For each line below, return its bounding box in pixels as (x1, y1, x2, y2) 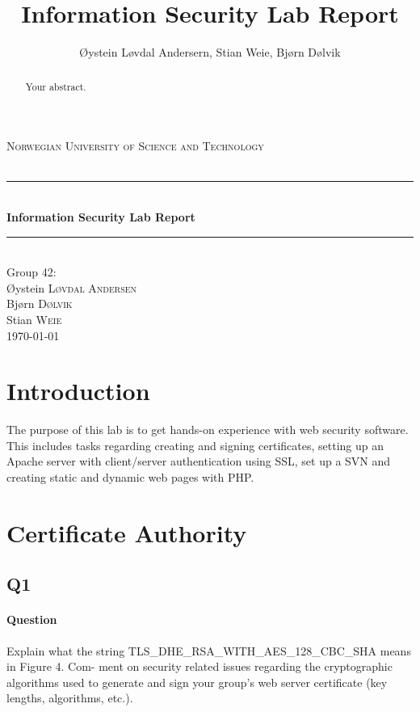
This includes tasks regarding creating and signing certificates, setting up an (6, 436, 384, 453)
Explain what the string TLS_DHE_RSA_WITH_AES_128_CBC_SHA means (6, 642, 411, 659)
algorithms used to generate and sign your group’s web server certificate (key (6, 673, 388, 690)
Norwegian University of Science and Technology (6, 137, 264, 154)
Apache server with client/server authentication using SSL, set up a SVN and (6, 453, 391, 470)
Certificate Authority (6, 516, 247, 549)
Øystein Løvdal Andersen (6, 279, 137, 296)
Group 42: (6, 263, 57, 280)
